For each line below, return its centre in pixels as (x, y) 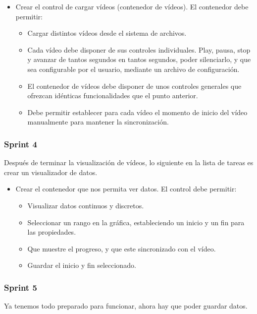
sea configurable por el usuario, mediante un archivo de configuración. (133, 69)
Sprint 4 (21, 144)
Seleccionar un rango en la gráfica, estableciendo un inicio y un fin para (136, 222)
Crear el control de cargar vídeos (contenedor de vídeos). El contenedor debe (132, 6)
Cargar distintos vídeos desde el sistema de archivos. (107, 33)
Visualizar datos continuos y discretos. (86, 205)
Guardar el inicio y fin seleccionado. (82, 265)
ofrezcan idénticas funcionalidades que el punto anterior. (113, 95)
